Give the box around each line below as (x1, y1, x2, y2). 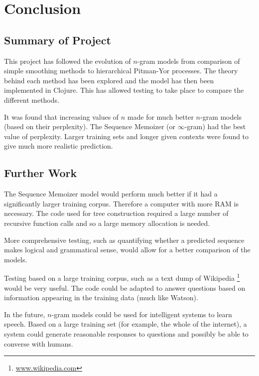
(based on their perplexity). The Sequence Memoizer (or (4, 121, 176, 132)
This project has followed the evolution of (4, 55, 131, 66)
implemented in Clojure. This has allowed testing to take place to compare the (4, 85, 244, 95)
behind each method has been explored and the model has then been (4, 75, 214, 85)
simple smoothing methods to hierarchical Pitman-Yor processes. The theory (4, 65, 238, 76)
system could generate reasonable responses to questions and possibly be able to (4, 328, 249, 339)
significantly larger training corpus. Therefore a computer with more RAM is (4, 198, 239, 208)
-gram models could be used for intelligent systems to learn (51, 309, 232, 319)
